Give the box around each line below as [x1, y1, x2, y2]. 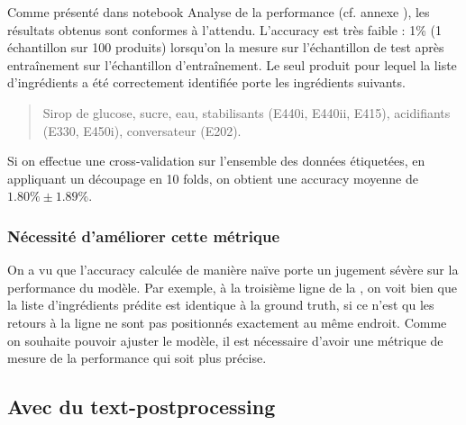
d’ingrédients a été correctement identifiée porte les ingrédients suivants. [7, 73, 406, 92]
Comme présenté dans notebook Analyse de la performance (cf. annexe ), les [7, 3, 430, 21]
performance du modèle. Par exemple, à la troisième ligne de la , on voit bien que [7, 277, 457, 296]
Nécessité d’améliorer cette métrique [7, 224, 280, 247]
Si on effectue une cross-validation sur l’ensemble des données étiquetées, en [7, 151, 425, 170]
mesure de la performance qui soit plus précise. [7, 348, 267, 367]
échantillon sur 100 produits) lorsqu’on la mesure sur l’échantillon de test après [7, 38, 444, 57]
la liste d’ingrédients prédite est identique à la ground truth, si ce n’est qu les [7, 295, 434, 314]
